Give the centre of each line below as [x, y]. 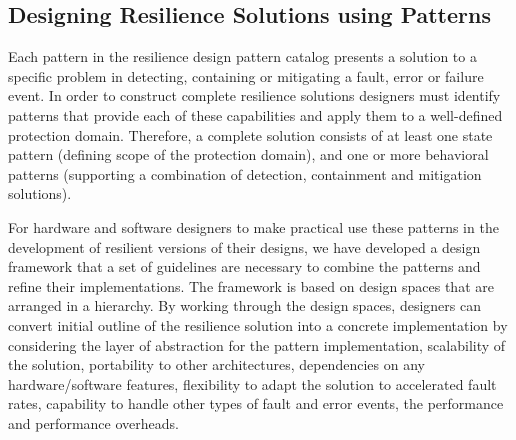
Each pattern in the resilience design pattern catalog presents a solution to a [242, 56]
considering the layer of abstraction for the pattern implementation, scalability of [257, 344]
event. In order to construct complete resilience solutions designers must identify [254, 95]
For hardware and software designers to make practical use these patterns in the [253, 226]
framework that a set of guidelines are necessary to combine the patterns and [244, 266]
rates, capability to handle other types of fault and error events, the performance [256, 403]
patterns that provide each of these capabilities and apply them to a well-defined [255, 114]
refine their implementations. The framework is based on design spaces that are [251, 285]
